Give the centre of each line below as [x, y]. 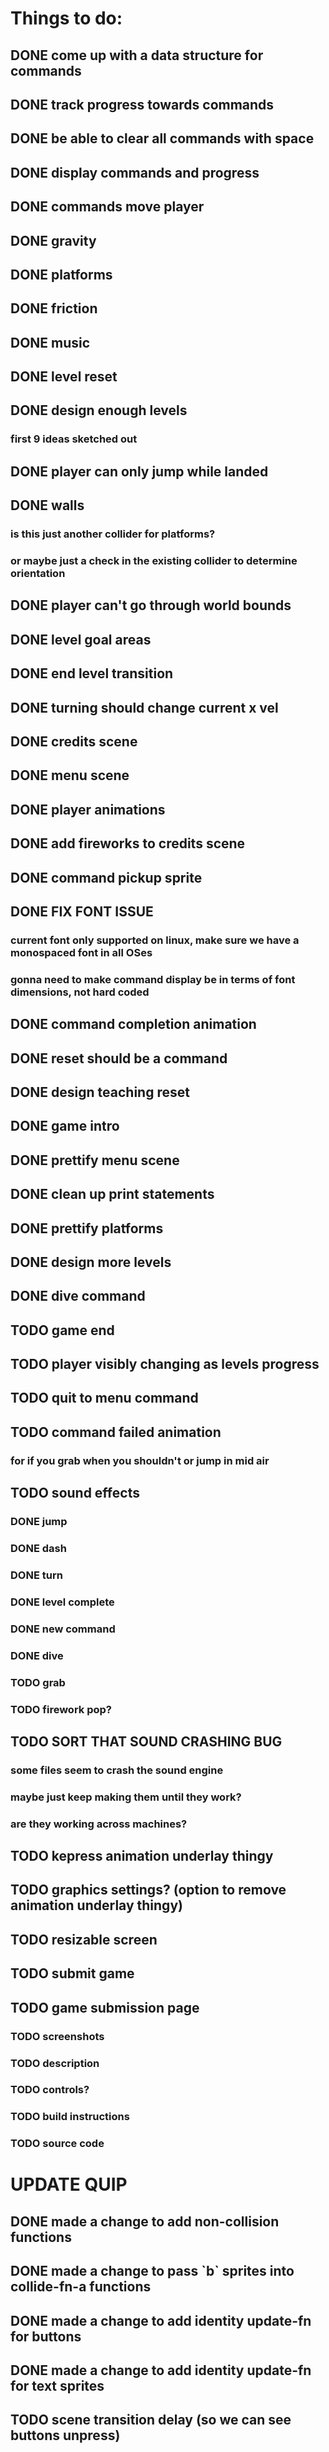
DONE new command [63, 1629]
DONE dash [38, 1549]
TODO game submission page [105, 2007]
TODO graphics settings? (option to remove [148, 1890]
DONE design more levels [91, 1262]
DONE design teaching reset [100, 1092]
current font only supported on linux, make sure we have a [155, 940]
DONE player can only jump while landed [139, 471]
